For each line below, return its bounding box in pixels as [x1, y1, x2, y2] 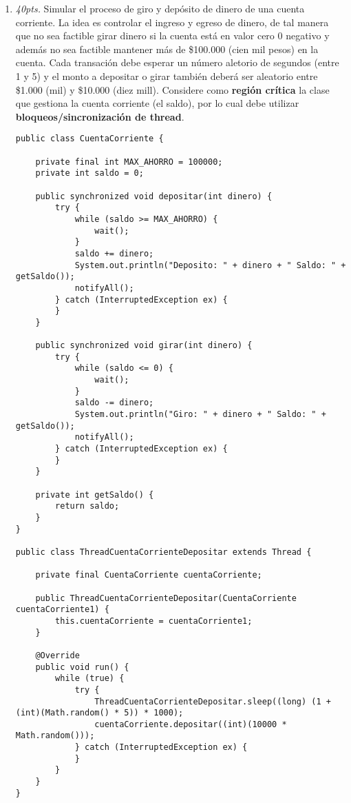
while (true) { [55, 673, 125, 684]
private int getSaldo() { [35, 489, 154, 500]
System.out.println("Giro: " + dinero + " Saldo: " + [74, 409, 326, 420]
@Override [35, 650, 80, 660]
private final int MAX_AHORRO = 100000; [35, 156, 223, 167]
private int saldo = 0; [35, 168, 144, 179]
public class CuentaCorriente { [15, 134, 164, 144]
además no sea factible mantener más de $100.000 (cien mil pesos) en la [15, 41, 319, 56]
